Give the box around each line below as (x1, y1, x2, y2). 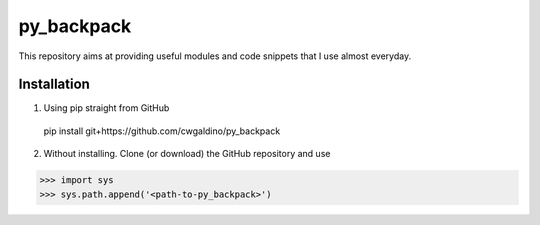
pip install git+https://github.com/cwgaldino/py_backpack (43, 125, 281, 137)
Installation (18, 76, 90, 93)
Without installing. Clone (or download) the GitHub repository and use (43, 148, 331, 160)
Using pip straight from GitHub (43, 102, 170, 114)
